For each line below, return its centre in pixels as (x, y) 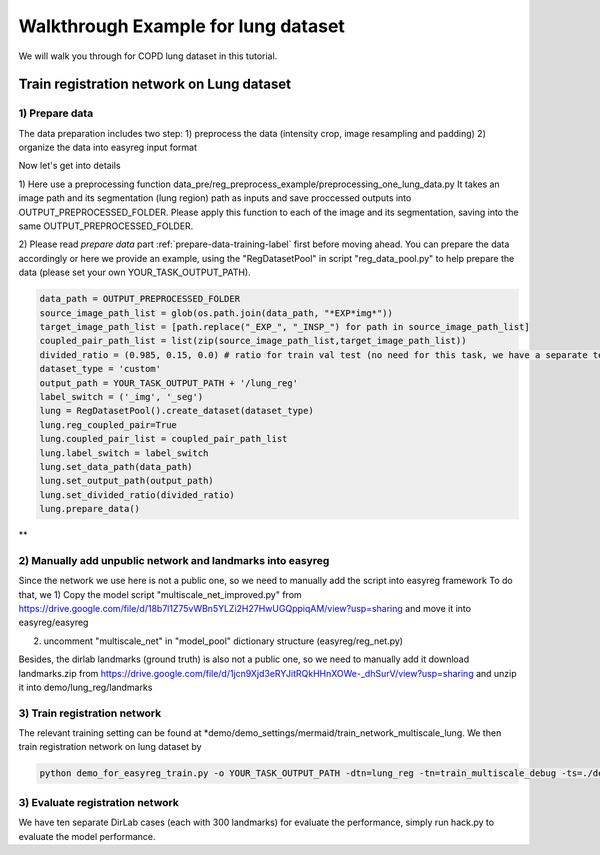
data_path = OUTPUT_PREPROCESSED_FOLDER (139, 299)
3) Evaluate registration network (99, 802)
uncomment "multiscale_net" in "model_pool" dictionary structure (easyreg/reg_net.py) (223, 641)
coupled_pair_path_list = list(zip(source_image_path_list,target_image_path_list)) (253, 341)
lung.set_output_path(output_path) (126, 481)
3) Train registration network (90, 713)
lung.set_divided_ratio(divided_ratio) (137, 494)
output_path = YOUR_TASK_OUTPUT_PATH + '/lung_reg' (169, 383)
